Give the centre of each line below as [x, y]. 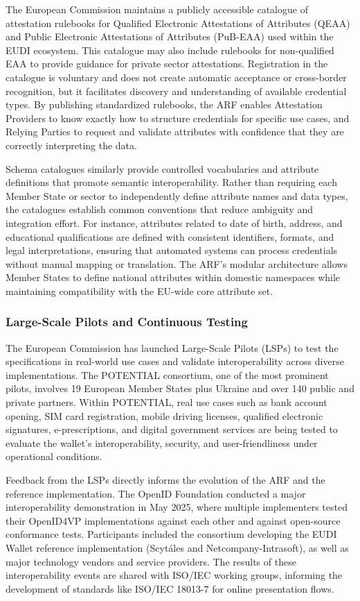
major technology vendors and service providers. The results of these [151, 561]
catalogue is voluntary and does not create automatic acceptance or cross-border [176, 77]
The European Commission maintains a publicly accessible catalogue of [157, 9]
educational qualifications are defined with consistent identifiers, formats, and [170, 236]
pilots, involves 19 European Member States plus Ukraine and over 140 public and [180, 388]
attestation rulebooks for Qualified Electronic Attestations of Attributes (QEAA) [178, 23]
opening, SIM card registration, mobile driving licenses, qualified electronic [164, 415]
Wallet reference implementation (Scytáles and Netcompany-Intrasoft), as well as [177, 548]
